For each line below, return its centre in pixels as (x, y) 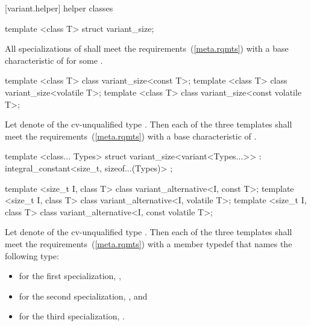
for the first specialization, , (70, 276)
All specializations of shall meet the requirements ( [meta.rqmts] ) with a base (147, 48)
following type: (32, 255)
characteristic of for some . (54, 60)
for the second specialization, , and (83, 296)
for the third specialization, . (72, 316)
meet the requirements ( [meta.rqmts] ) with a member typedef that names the (149, 243)
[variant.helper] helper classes (59, 8)
